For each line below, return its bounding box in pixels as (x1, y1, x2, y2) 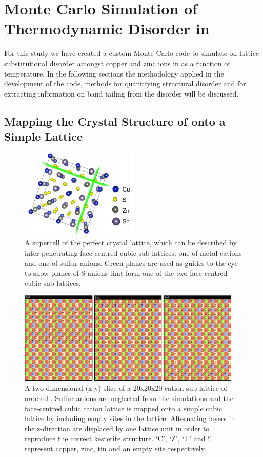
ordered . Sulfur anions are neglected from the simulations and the (25, 393, 233, 403)
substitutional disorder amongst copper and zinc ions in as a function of (4, 58, 230, 68)
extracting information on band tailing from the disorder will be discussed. (4, 88, 239, 99)
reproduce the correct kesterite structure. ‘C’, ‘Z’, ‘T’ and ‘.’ (25, 433, 212, 444)
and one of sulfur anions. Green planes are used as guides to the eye (25, 257, 238, 268)
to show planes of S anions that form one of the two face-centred (25, 268, 228, 278)
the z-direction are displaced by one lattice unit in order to (25, 423, 210, 433)
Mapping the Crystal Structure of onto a (4, 113, 226, 129)
